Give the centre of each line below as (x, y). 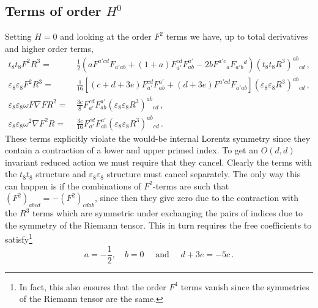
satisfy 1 (19, 238)
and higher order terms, (49, 48)
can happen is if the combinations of (73, 185)
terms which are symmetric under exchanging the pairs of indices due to (168, 213)
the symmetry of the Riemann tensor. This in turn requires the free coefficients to (158, 225)
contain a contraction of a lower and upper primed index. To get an (131, 150)
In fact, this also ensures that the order (93, 286)
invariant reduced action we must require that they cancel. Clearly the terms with (159, 162)
